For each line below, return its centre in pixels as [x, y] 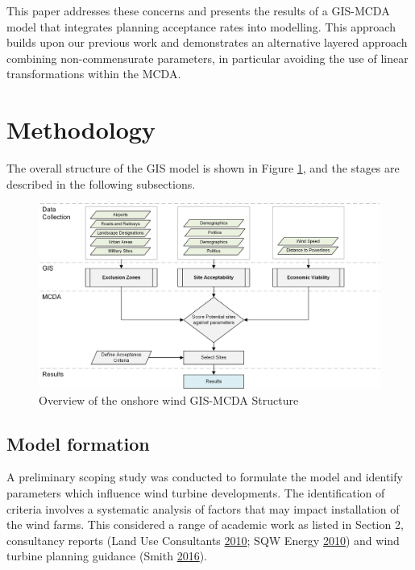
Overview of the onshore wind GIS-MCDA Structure [169, 399]
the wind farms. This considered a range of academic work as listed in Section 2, [205, 524]
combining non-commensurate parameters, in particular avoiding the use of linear [207, 58]
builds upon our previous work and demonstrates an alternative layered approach [207, 42]
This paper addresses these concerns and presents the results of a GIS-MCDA [198, 10]
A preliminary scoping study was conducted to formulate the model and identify [205, 477]
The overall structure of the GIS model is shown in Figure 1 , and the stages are [203, 168]
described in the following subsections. [101, 183]
